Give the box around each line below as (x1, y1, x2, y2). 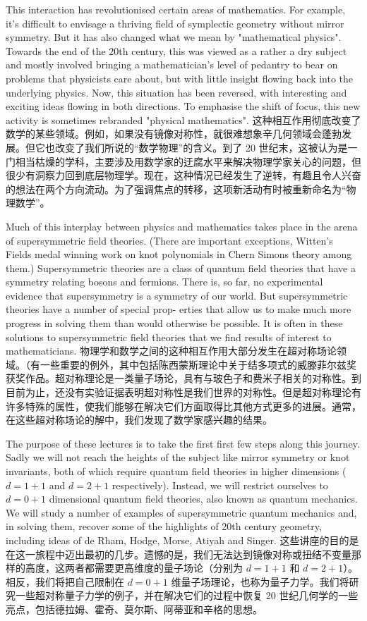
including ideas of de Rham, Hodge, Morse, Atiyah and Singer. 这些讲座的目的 (6, 532, 349, 547)
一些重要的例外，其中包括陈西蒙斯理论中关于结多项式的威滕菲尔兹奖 (40, 357, 356, 371)
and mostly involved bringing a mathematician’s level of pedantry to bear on (6, 57, 338, 72)
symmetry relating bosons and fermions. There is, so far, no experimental (6, 274, 323, 289)
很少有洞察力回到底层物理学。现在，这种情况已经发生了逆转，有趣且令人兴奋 (6, 168, 361, 183)
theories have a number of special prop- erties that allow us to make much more (6, 302, 351, 316)
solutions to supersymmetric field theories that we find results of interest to (6, 329, 332, 344)
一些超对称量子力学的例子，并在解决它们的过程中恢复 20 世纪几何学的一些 (15, 588, 359, 603)
